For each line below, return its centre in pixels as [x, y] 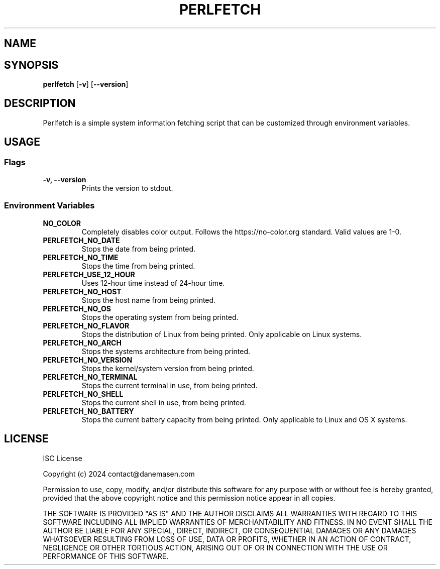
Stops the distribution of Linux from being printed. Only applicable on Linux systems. [222, 334]
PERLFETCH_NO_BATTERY [88, 411]
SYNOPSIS [31, 65]
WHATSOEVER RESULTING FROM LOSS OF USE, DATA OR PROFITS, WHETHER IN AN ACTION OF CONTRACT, [227, 539]
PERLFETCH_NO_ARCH [82, 343]
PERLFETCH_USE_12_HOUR [89, 274]
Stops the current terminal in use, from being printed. [170, 385]
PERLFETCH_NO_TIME [81, 257]
